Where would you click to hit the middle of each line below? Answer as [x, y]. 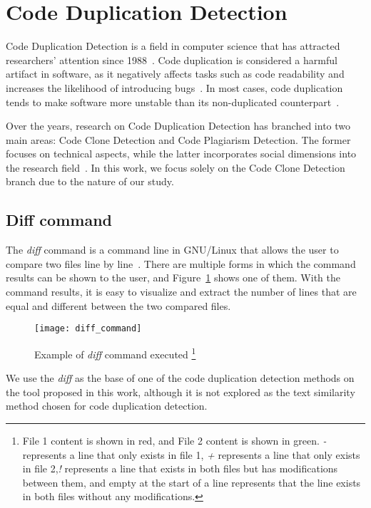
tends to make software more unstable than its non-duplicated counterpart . [173, 102]
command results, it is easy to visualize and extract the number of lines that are [181, 292]
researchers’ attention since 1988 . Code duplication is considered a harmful [172, 59]
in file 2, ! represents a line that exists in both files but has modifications [180, 468]
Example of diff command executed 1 [115, 353]
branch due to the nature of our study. [90, 181]
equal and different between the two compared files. [118, 305]
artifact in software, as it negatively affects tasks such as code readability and [175, 74]
